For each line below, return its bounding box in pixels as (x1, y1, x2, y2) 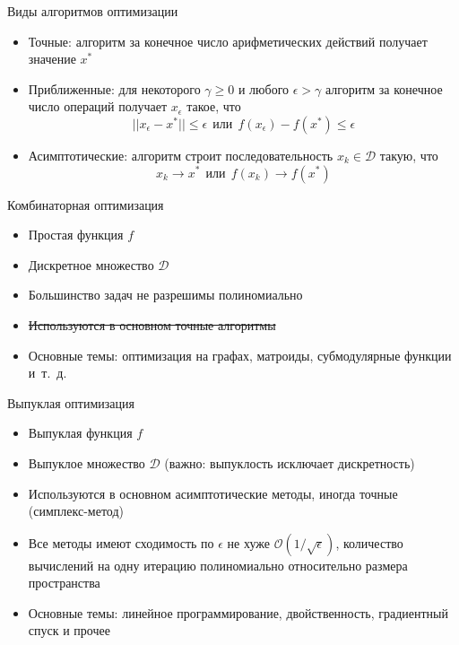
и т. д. (28, 363, 67, 382)
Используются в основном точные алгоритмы (28, 315, 276, 334)
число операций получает (28, 97, 168, 116)
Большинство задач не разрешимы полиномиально (28, 285, 303, 304)
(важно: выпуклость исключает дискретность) (164, 453, 415, 472)
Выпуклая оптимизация (7, 393, 134, 412)
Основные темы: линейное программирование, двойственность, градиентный (28, 603, 449, 622)
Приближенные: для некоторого (28, 79, 201, 98)
